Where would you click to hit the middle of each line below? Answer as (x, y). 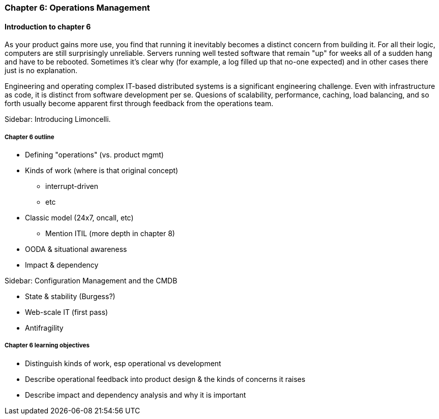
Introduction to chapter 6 (48, 26)
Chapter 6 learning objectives (47, 346)
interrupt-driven (72, 186)
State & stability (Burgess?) (70, 296)
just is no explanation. (41, 71)
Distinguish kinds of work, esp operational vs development (123, 363)
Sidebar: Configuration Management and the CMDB (91, 281)
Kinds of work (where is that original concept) (102, 170)
